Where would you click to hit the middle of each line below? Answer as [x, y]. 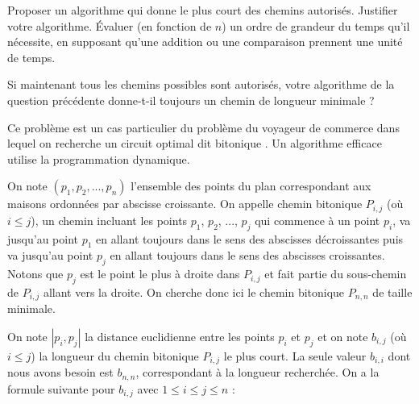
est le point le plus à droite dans [160, 274]
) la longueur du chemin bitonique [115, 356]
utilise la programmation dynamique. [99, 158]
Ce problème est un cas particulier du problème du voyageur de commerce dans [203, 127]
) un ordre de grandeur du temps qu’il [316, 25]
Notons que [35, 274]
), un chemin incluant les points [109, 220]
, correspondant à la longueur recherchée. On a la [257, 372]
